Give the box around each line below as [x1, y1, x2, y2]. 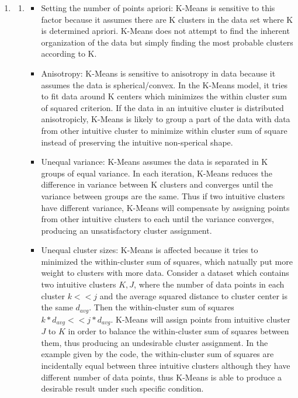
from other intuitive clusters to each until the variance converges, [41, 213, 275, 225]
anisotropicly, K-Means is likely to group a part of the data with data [41, 113, 290, 125]
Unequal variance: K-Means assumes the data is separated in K [41, 155, 268, 168]
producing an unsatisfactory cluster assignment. [41, 224, 212, 236]
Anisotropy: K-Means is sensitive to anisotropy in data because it [41, 67, 276, 79]
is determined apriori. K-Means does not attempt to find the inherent [41, 25, 290, 37]
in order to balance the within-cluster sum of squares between [68, 325, 289, 337]
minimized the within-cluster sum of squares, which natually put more [41, 255, 293, 267]
